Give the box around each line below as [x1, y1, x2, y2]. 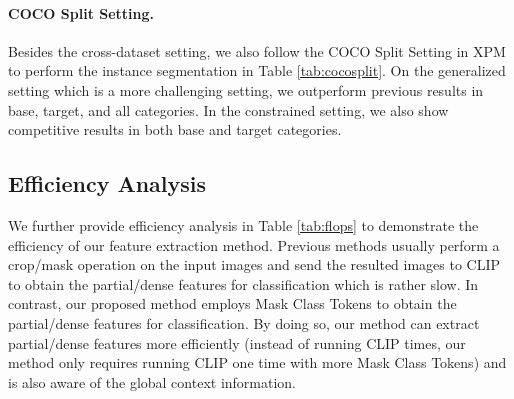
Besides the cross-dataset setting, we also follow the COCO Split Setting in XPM [8, 40, 506, 61]
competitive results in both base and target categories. [8, 119, 342, 140]
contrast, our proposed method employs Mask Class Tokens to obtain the [8, 293, 457, 314]
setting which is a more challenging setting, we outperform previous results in [8, 79, 484, 100]
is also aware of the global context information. [8, 371, 297, 392]
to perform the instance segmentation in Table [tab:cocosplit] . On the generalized [8, 60, 506, 81]
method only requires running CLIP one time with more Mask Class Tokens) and [8, 352, 507, 373]
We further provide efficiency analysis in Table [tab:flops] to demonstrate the [8, 214, 479, 235]
